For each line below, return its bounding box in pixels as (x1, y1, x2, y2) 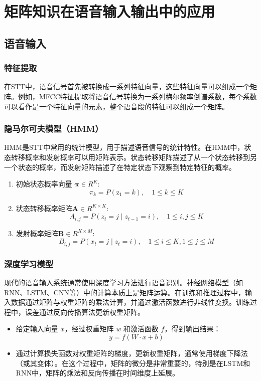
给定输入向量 (16, 323, 58, 334)
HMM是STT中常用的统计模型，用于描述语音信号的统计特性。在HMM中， (4, 142, 244, 152)
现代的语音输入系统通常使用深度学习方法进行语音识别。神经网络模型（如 (4, 277, 243, 288)
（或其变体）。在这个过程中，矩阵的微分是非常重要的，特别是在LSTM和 (16, 357, 250, 368)
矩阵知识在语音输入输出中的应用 (4, 1, 215, 22)
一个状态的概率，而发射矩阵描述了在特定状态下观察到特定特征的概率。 (4, 161, 236, 172)
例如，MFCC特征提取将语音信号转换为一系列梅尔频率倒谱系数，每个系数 (18, 91, 257, 101)
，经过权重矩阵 (64, 323, 114, 334)
